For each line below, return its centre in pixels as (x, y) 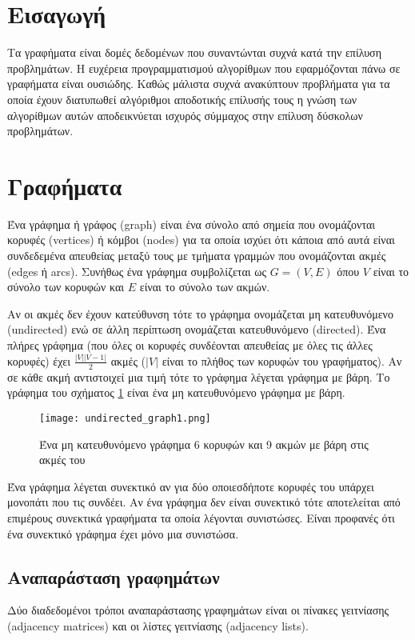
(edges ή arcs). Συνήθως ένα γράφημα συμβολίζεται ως (137, 271)
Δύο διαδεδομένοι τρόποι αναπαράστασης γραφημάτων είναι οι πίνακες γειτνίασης (198, 610)
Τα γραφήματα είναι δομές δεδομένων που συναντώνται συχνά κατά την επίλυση (194, 52)
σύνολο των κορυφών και (66, 287)
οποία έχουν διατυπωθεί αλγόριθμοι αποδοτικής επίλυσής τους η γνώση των (182, 99)
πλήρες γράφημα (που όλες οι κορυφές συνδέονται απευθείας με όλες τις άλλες (190, 344)
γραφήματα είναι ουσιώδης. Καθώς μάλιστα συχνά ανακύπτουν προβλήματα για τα (199, 84)
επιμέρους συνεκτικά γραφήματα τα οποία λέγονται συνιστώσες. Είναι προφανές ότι (201, 517)
